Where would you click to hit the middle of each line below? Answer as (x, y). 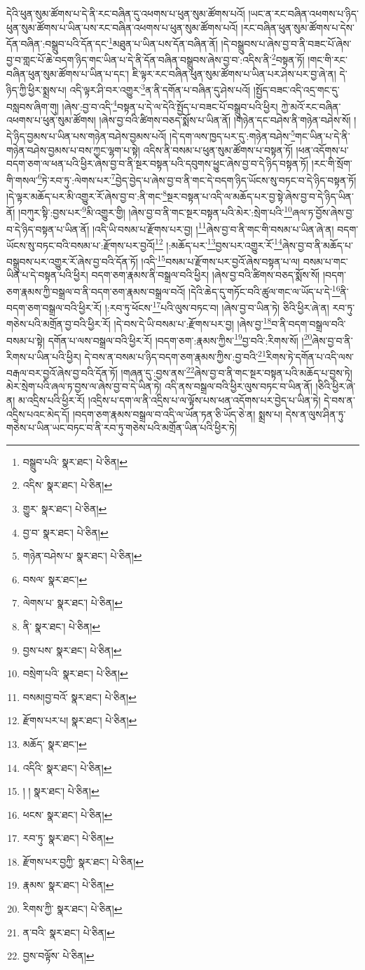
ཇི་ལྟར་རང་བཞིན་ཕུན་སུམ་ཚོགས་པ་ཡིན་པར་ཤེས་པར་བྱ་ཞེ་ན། (234, 73)
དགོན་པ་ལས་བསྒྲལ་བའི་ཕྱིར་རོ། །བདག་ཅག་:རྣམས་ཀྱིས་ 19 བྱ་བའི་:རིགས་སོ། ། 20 (180, 339)
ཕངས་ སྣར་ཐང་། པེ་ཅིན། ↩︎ (68, 814)
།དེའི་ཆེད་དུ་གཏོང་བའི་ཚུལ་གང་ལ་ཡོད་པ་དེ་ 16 (264, 290)
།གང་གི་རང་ (328, 60)
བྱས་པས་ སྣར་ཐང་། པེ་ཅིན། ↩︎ (72, 650)
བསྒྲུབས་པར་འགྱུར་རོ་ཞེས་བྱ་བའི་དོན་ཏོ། (72, 261)
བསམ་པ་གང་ (325, 261)
